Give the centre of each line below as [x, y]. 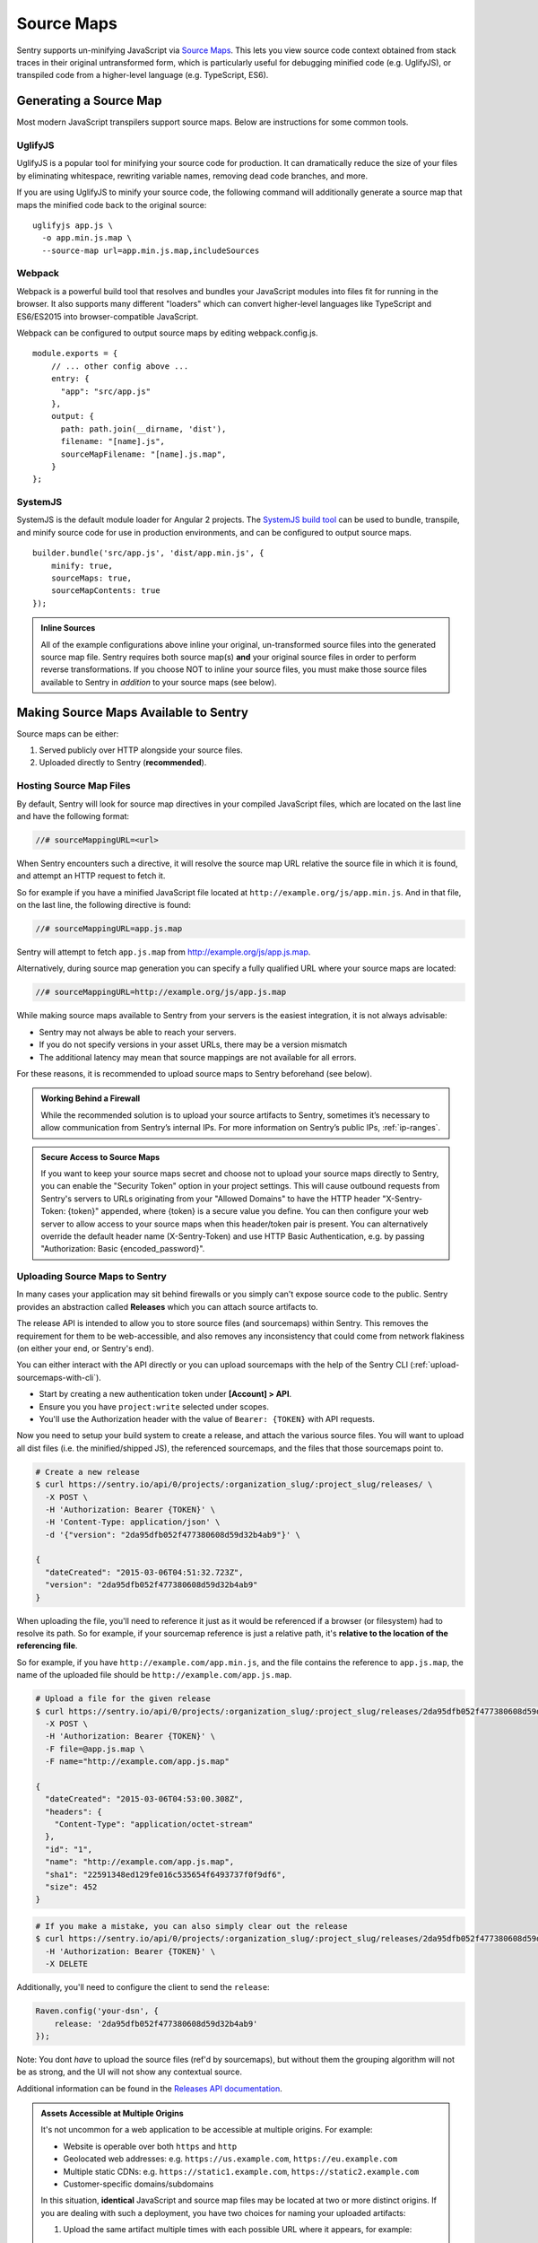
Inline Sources [68, 628]
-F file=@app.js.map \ [95, 1749]
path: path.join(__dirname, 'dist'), [143, 429]
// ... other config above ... [120, 366]
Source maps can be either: [68, 733]
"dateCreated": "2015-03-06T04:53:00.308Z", [144, 1799]
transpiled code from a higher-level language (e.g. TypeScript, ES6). [143, 75]
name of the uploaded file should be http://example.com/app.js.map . [154, 1675]
